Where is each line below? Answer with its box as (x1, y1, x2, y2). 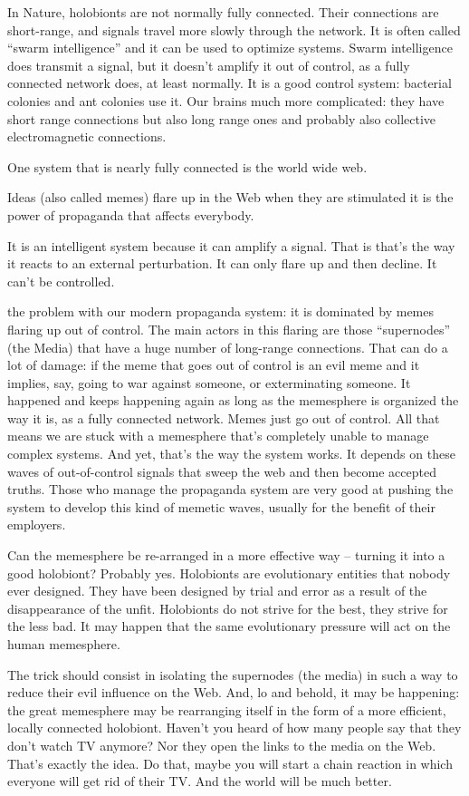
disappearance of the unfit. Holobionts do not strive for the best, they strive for (7, 598, 448, 617)
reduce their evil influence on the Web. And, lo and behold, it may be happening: (7, 683, 460, 702)
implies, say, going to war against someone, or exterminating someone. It (7, 373, 411, 392)
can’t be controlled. (7, 271, 115, 290)
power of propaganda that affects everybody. (7, 205, 254, 224)
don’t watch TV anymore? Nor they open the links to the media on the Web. (7, 735, 436, 754)
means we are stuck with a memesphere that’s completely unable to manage (7, 426, 429, 445)
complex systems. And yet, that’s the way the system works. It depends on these (7, 444, 455, 463)
